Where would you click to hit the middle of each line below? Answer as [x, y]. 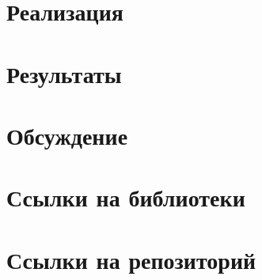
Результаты [64, 73]
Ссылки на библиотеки [126, 197]
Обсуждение [67, 135]
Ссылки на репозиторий [131, 259]
